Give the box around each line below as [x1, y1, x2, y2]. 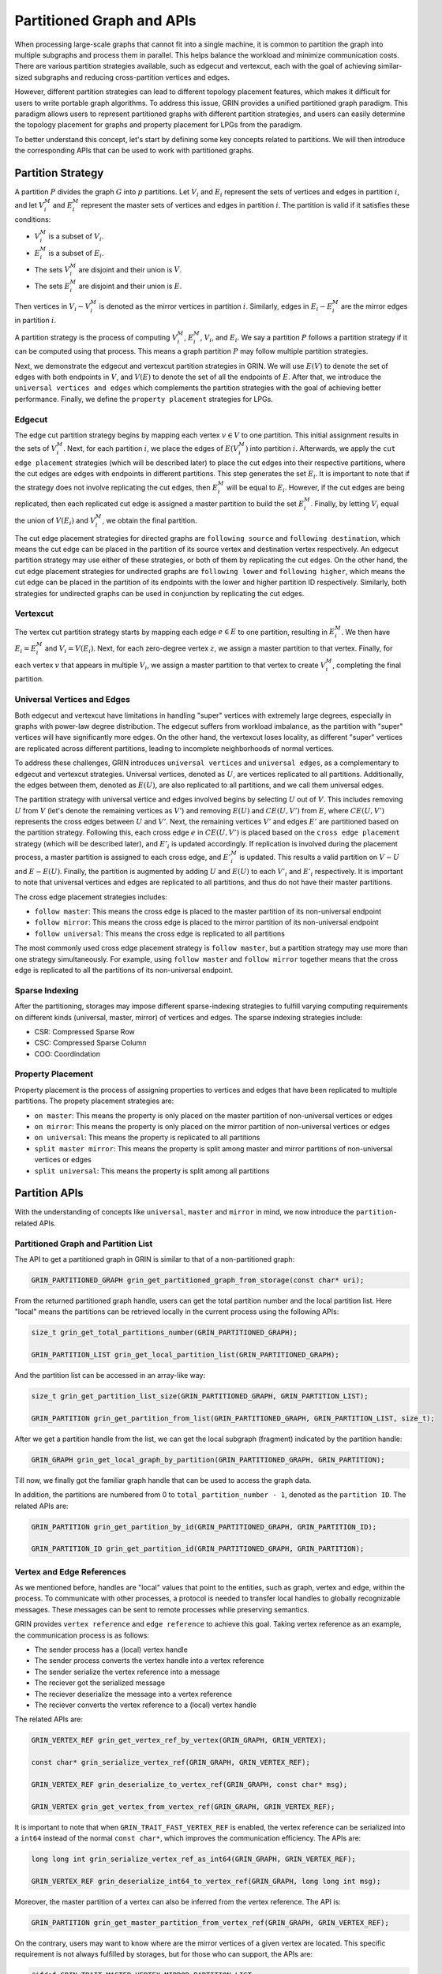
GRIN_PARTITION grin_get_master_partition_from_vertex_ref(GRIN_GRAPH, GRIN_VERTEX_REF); [31, 1918, 390, 1927]
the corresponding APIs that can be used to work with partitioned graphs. [14, 146, 254, 156]
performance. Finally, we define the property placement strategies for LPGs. [14, 394, 274, 403]
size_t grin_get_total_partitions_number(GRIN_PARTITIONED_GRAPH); [31, 1328, 298, 1338]
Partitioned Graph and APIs [14, 12, 197, 29]
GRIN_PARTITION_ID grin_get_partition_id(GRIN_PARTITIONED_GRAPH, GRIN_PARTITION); [31, 1544, 365, 1553]
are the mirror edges [340, 301, 408, 311]
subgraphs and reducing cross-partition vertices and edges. [33, 72, 230, 82]
